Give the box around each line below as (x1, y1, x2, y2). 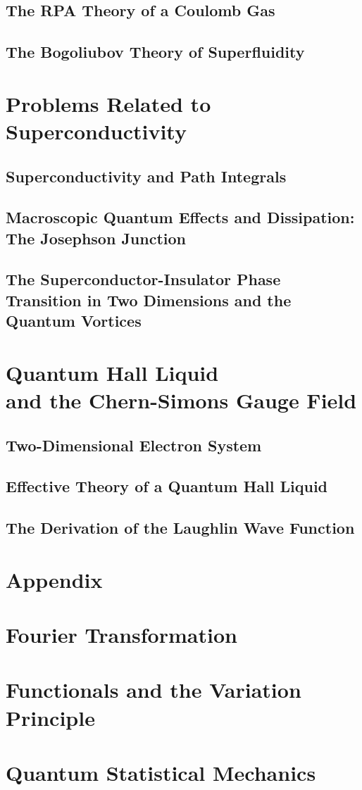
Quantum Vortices (6, 310, 142, 332)
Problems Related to (6, 89, 211, 118)
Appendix (6, 565, 103, 594)
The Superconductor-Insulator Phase (6, 268, 281, 290)
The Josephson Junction (6, 227, 187, 249)
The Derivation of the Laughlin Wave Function (6, 517, 355, 539)
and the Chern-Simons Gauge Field (6, 386, 357, 415)
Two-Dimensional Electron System (6, 434, 262, 456)
